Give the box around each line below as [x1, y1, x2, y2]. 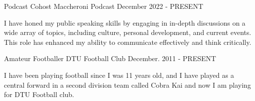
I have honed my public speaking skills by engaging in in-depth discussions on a [4, 17, 246, 28]
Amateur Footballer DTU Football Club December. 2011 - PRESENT [4, 53, 216, 64]
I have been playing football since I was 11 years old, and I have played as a [4, 69, 234, 80]
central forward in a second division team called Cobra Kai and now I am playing [4, 79, 251, 90]
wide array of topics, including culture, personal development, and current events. [4, 27, 252, 37]
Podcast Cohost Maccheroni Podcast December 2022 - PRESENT [4, 1, 204, 11]
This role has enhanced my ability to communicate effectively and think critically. [4, 36, 252, 47]
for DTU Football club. [4, 89, 75, 100]
